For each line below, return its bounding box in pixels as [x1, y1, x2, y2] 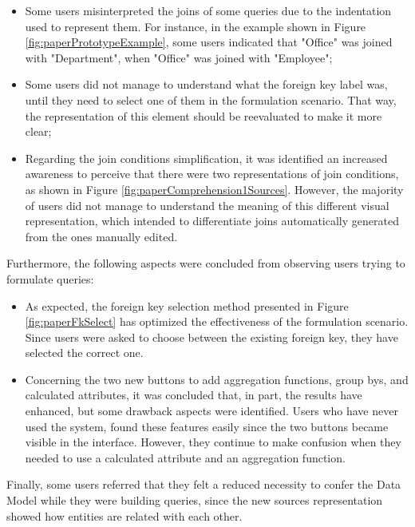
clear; [25, 123, 52, 140]
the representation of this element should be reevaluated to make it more [25, 107, 382, 124]
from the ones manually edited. [25, 228, 178, 244]
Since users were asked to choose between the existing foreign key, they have [25, 328, 398, 345]
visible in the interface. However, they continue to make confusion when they [25, 434, 401, 450]
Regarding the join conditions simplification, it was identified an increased [25, 149, 388, 166]
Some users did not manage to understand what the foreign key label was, [25, 76, 388, 93]
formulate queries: [6, 270, 94, 287]
